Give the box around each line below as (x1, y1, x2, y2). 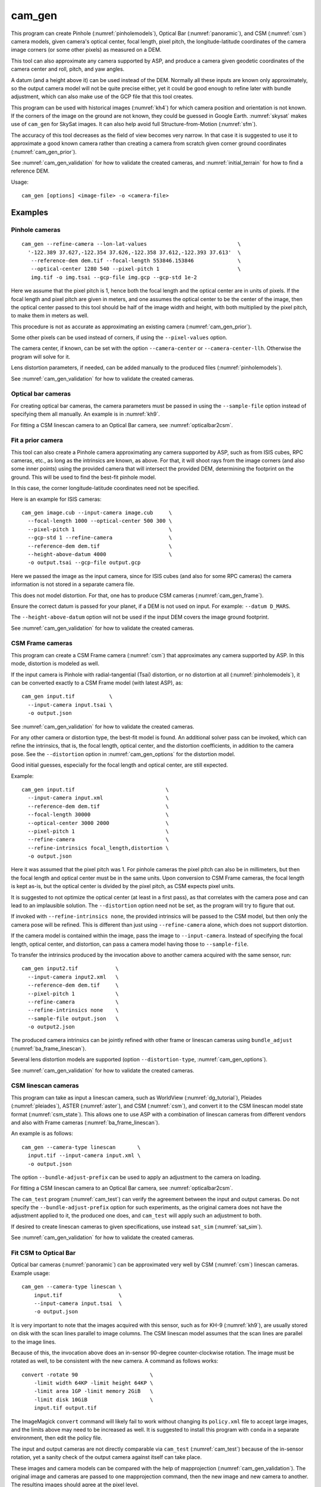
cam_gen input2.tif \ (21, 965, 119, 972)
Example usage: (11, 1269, 51, 1276)
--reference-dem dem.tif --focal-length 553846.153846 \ (30, 257, 241, 264)
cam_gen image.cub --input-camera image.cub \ (21, 509, 172, 516)
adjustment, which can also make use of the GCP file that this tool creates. (11, 93, 193, 101)
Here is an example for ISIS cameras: (11, 495, 102, 503)
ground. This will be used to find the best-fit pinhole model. (11, 473, 156, 481)
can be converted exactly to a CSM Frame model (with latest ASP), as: (11, 679, 183, 686)
